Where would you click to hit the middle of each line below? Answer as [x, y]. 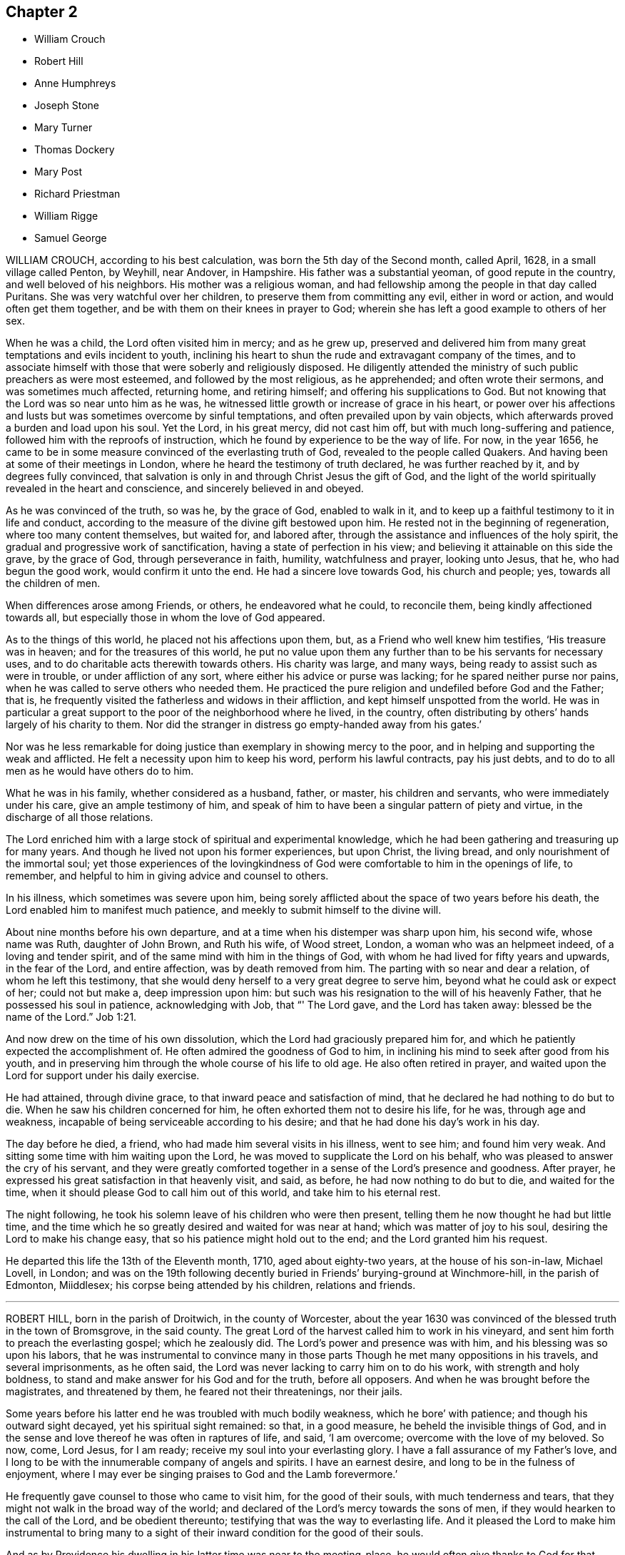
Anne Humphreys [75, 83]
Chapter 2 [42, 12]
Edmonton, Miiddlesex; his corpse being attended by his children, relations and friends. [211, 1285]
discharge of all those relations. [80, 817]
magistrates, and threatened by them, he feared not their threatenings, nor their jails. [204, 1392]
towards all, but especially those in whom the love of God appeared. [166, 618]
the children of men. [53, 583]
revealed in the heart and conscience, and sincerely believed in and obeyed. [185, 489]
